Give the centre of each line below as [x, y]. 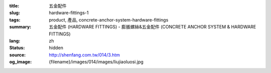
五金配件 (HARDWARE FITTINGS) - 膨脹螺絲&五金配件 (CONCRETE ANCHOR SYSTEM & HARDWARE [153, 27]
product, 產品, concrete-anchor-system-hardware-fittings [109, 19]
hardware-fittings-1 [69, 13]
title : [14, 6]
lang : [15, 40]
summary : [20, 27]
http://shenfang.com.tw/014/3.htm [85, 54]
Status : [17, 48]
